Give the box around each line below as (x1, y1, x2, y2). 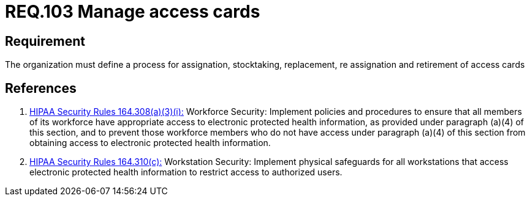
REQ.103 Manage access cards (5, 1, 260, 22)
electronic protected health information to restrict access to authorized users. (29, 167, 343, 178)
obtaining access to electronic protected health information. (29, 137, 271, 148)
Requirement (5, 33, 86, 49)
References (5, 80, 77, 96)
